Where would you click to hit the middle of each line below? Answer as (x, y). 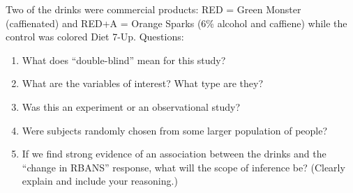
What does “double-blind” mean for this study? (124, 60)
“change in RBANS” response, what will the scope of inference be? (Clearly (183, 167)
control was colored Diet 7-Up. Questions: (95, 37)
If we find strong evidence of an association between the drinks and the (174, 154)
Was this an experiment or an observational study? (131, 106)
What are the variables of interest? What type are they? (143, 83)
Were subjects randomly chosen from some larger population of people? (175, 130)
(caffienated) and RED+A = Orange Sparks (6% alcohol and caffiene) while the (176, 23)
